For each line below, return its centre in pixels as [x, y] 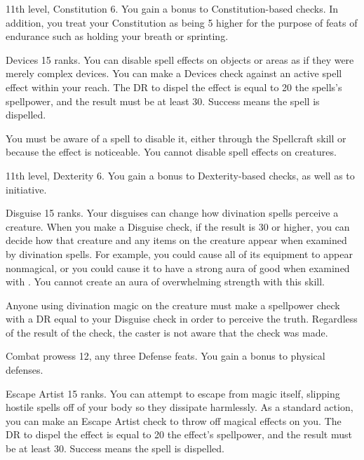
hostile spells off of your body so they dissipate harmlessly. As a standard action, [180, 407]
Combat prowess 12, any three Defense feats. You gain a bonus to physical [166, 356]
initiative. [26, 189]
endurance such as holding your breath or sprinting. [117, 36]
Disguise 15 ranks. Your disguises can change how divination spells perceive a [172, 213]
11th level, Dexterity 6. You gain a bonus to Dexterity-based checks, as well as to [180, 175]
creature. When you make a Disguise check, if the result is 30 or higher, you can [178, 226]
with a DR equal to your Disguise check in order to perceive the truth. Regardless [182, 319]
